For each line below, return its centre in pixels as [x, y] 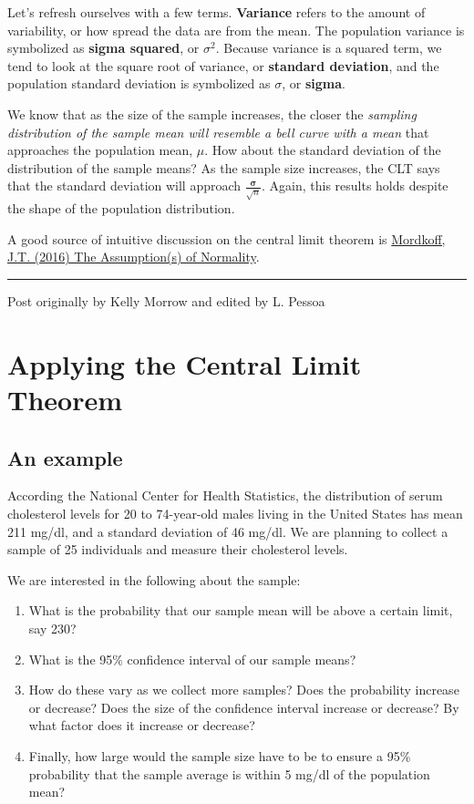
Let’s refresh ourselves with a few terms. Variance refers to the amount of [216, 12]
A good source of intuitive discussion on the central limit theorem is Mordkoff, [227, 238]
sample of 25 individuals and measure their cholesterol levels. [178, 549]
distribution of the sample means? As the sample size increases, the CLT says [224, 167]
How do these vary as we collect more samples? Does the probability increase [244, 690]
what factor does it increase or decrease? [142, 725]
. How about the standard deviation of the [323, 150]
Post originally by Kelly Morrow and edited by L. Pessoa [166, 301]
